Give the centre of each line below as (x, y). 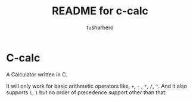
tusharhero (100, 27)
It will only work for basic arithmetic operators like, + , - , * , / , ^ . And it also (97, 86)
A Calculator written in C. (37, 74)
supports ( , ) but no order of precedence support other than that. (86, 92)
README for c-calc (100, 11)
